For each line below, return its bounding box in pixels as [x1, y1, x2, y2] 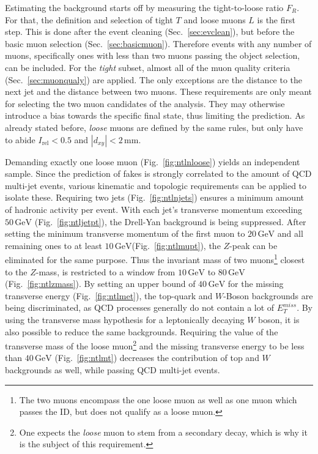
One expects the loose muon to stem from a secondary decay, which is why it [19, 425, 308, 438]
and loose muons [183, 13, 246, 26]
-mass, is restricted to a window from [35, 265, 176, 278]
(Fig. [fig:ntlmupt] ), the [131, 239, 221, 251]
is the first [257, 13, 295, 26]
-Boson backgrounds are [223, 289, 313, 302]
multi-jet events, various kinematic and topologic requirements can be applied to [5, 179, 307, 192]
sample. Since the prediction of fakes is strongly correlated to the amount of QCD [5, 167, 312, 180]
